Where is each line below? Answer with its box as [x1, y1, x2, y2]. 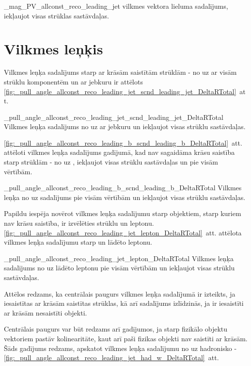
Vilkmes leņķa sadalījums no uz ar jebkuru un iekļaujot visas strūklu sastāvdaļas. [4, 121, 246, 132]
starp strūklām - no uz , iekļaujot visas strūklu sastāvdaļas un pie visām [4, 157, 218, 167]
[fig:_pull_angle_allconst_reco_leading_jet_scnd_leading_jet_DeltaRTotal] [4, 86, 236, 96]
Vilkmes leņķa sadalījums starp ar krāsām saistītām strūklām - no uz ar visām [4, 67, 237, 77]
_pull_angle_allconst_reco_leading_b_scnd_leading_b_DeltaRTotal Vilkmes [4, 183, 242, 193]
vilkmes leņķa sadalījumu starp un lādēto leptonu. [4, 237, 152, 247]
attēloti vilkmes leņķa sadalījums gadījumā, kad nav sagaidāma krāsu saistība [4, 147, 235, 157]
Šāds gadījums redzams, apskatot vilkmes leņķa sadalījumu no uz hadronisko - [4, 343, 237, 353]
